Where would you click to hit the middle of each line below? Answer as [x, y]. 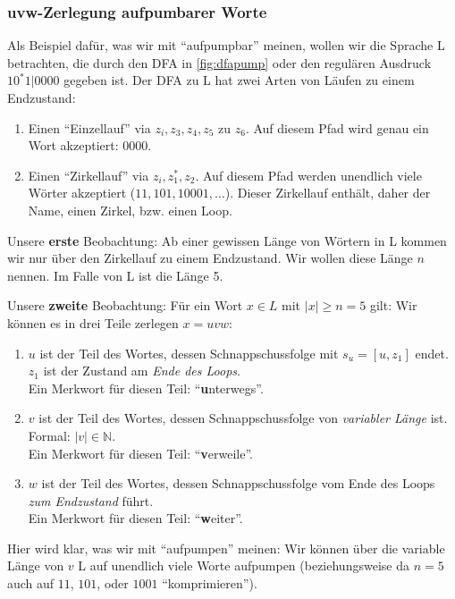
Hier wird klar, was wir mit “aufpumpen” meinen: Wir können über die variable [226, 548]
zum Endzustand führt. [91, 500]
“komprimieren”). [210, 583]
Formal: [49, 435]
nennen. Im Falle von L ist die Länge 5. [115, 275]
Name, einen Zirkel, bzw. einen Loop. [130, 210]
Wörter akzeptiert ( [82, 193]
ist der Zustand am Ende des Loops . [142, 371]
